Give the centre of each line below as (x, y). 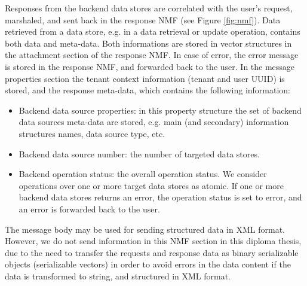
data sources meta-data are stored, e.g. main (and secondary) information (154, 122)
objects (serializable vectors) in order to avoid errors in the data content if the (148, 264)
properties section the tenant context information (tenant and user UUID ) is (145, 78)
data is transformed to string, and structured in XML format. (118, 276)
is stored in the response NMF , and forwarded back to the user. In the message (150, 66)
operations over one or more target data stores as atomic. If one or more (151, 185)
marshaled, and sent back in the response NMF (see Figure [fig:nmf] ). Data (143, 19)
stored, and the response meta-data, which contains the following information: (148, 90)
